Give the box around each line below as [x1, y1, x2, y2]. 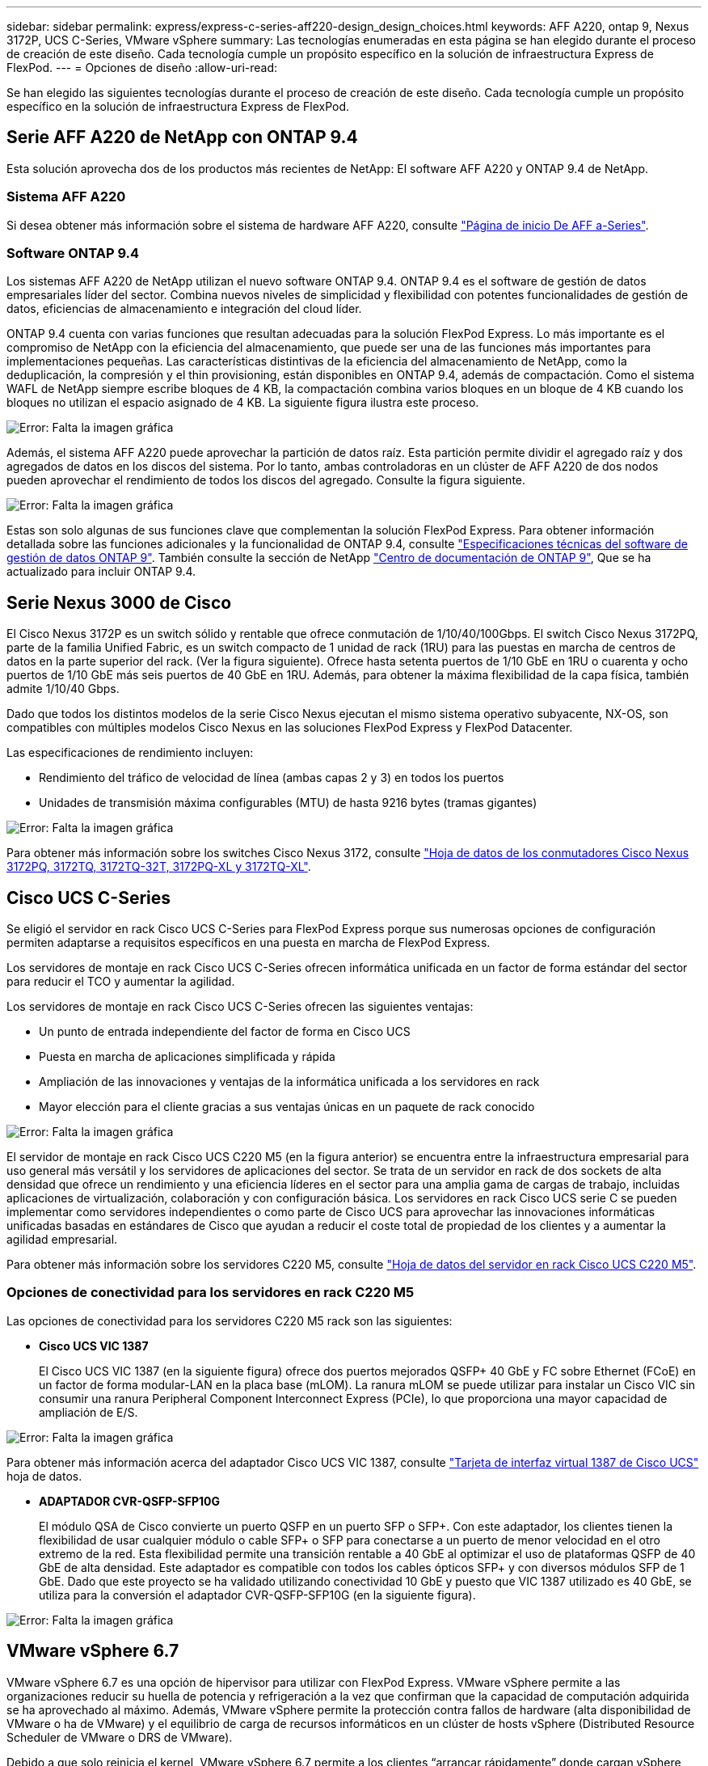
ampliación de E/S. [39, 1405, 138, 1419]
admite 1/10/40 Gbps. [6, 682, 120, 696]
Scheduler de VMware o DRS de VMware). [6, 1730, 233, 1744]
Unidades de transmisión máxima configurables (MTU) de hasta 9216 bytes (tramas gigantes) [39, 796, 537, 810]
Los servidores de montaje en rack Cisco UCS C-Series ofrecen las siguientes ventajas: [6, 999, 474, 1014]
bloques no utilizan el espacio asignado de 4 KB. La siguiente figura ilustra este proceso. [6, 395, 479, 410]
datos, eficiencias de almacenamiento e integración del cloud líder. [6, 302, 362, 316]
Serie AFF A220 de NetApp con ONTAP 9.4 [6, 127, 358, 148]
